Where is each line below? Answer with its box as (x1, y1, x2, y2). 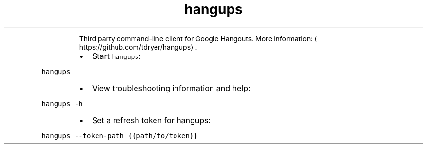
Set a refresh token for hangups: (92, 115, 211, 125)
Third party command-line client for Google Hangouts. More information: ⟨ (79, 34, 317, 43)
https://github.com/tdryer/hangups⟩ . (79, 42, 197, 51)
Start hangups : (92, 51, 141, 61)
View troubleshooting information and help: (92, 83, 251, 93)
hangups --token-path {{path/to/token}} (41, 131, 198, 140)
